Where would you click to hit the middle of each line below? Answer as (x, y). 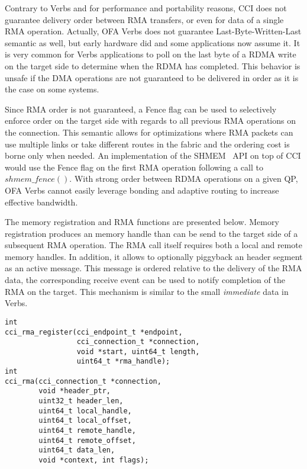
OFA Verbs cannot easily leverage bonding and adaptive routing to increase (142, 190)
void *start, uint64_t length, (138, 351)
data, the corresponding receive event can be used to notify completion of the (145, 280)
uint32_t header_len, (81, 401)
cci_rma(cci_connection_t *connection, (83, 381)
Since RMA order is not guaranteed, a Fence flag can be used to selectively (141, 109)
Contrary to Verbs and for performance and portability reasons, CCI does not (146, 8)
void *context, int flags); (94, 460)
